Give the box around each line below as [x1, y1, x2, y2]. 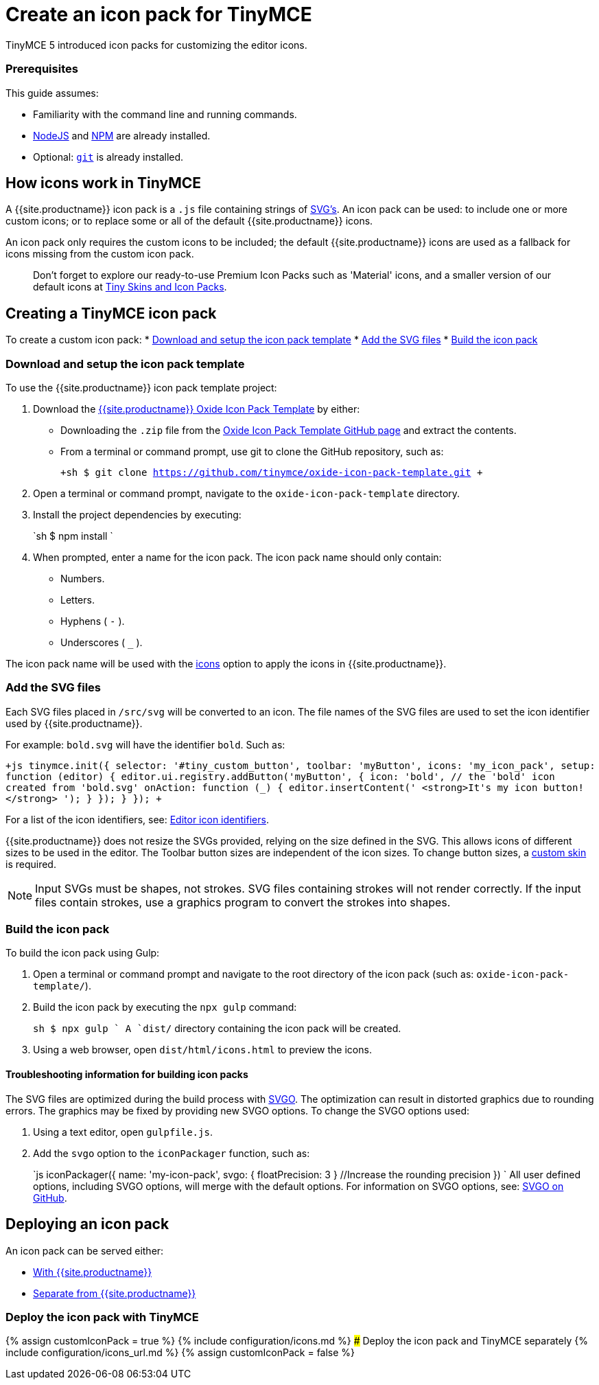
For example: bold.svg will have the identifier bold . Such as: [5, 738, 285, 751]
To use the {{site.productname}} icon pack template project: [5, 381, 277, 393]
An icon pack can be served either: [5, 1244, 164, 1257]
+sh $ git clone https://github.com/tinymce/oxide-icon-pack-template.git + [60, 466, 483, 478]
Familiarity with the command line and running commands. [33, 108, 297, 120]
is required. [5, 858, 56, 870]
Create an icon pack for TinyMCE [5, 3, 312, 26]
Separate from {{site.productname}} [33, 1287, 196, 1299]
